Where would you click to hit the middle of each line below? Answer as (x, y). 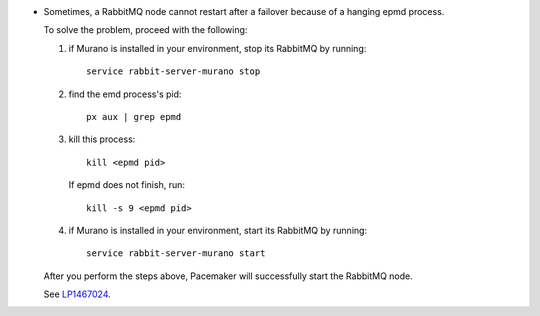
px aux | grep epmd (134, 116)
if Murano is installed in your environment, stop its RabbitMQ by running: (217, 48)
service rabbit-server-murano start (176, 253)
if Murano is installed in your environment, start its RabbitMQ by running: (218, 230)
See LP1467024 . (77, 294)
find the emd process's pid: (125, 94)
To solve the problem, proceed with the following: (145, 30)
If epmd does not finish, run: (126, 185)
